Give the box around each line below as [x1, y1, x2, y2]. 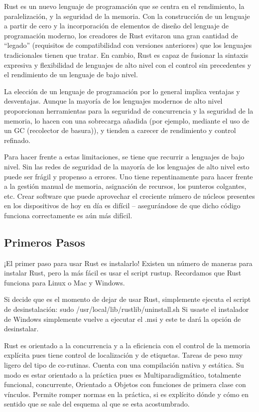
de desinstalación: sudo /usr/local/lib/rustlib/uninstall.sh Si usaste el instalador [4, 304, 249, 314]
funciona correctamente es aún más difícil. [4, 210, 132, 220]
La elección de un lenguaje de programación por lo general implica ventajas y [4, 86, 240, 96]
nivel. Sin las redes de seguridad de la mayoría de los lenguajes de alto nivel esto [4, 161, 250, 171]
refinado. [4, 135, 30, 145]
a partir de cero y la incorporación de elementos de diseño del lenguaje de [4, 20, 229, 31]
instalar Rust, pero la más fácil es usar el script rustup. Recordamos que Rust [4, 268, 242, 278]
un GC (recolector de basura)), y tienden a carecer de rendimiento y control [4, 125, 236, 136]
